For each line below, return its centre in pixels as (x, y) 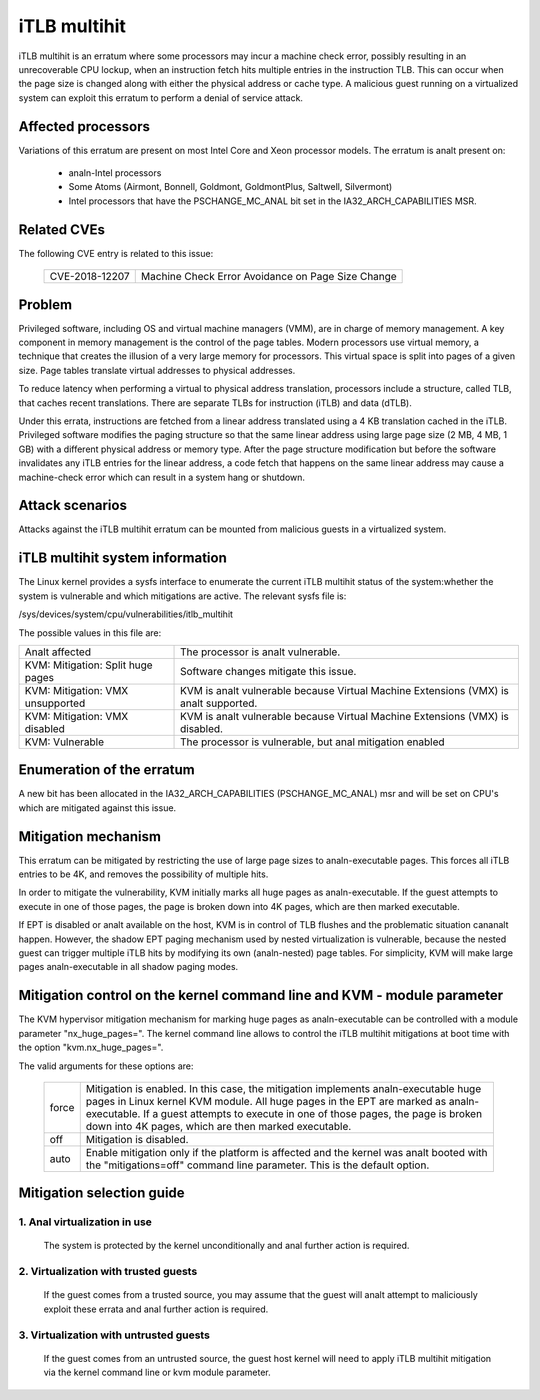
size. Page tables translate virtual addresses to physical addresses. (157, 370)
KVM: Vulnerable (64, 742)
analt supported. (219, 703)
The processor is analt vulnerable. (260, 652)
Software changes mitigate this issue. (268, 671)
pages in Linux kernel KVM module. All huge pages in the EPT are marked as (266, 1101)
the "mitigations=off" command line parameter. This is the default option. (257, 1165)
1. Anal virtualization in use (85, 1222)
